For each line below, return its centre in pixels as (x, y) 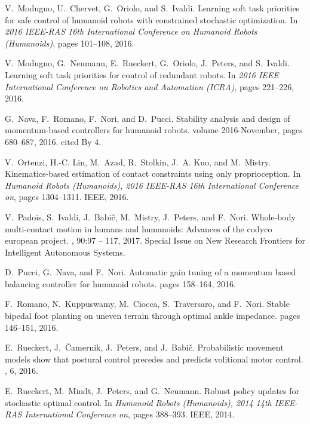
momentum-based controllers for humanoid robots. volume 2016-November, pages (154, 130)
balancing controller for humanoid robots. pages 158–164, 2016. (120, 283)
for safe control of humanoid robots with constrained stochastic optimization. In (151, 19)
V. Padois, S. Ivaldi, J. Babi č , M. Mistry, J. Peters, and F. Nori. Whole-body (150, 216)
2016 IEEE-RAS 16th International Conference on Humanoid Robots (131, 31)
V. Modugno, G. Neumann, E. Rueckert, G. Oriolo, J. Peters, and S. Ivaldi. (147, 63)
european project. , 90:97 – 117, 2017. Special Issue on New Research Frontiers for (155, 240)
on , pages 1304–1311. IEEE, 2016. (67, 197)
